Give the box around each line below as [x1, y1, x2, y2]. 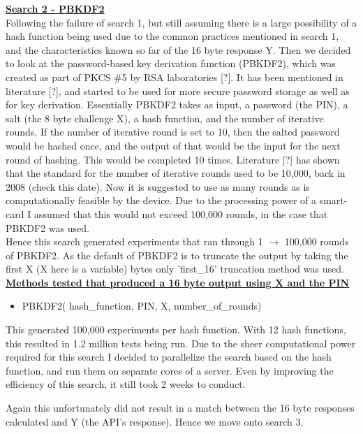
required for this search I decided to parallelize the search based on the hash [6, 349, 332, 364]
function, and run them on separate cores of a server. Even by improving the [6, 363, 334, 377]
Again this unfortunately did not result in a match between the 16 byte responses [6, 400, 355, 415]
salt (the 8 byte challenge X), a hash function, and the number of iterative [6, 110, 324, 125]
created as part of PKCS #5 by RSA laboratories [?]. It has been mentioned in [6, 69, 343, 84]
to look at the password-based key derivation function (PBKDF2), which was [6, 56, 336, 71]
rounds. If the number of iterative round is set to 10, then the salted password [6, 124, 340, 139]
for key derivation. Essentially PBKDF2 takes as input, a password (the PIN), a [6, 97, 348, 112]
